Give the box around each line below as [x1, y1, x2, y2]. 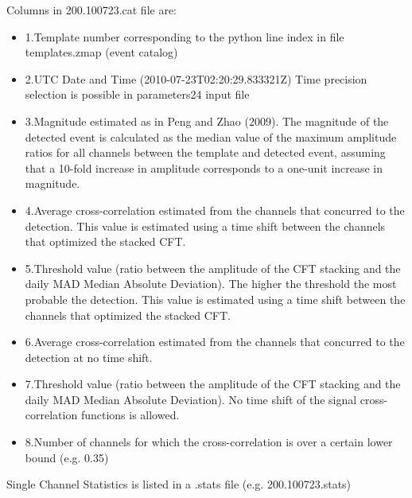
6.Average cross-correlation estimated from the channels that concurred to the [25, 333, 405, 350]
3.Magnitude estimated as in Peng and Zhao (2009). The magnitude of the [25, 112, 389, 129]
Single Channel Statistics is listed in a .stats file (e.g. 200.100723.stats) [6, 476, 352, 492]
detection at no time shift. [25, 348, 153, 365]
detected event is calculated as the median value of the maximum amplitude [25, 128, 397, 145]
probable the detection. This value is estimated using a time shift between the [25, 290, 406, 307]
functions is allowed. [80, 407, 180, 423]
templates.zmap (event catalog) [25, 44, 178, 60]
